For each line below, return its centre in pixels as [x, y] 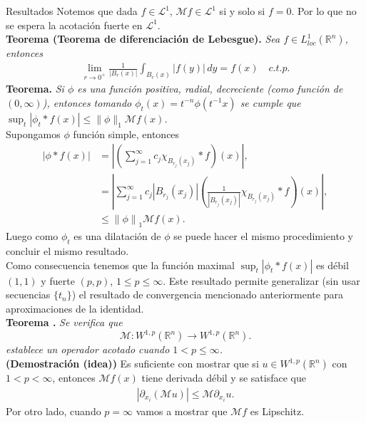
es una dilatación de [117, 236]
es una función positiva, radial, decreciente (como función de [210, 89]
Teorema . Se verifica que [64, 322]
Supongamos [33, 134]
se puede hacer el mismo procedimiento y [263, 236]
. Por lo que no [324, 11]
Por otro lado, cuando [54, 411]
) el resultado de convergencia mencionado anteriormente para [207, 294]
